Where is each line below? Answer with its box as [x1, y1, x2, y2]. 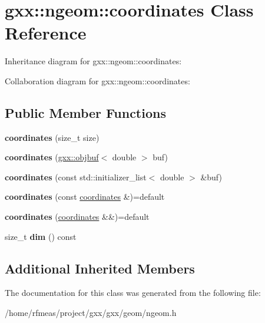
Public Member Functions [5, 103, 166, 121]
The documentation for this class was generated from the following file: [5, 286, 261, 299]
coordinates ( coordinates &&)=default [5, 210, 150, 223]
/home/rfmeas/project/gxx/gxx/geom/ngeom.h [5, 306, 177, 319]
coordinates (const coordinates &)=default [5, 190, 165, 203]
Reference [5, 21, 87, 45]
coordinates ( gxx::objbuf [5, 151, 99, 163]
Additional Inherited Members [5, 259, 195, 277]
